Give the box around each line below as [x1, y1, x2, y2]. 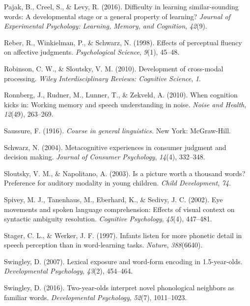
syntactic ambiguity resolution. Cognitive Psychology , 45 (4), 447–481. [4, 214, 212, 224]
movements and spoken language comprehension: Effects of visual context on [4, 204, 235, 214]
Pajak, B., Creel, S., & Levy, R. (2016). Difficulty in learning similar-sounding [4, 1, 239, 11]
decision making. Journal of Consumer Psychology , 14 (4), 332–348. [4, 152, 205, 162]
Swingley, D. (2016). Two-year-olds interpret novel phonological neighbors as [4, 282, 234, 293]
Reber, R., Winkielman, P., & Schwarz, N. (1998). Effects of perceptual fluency [4, 37, 242, 47]
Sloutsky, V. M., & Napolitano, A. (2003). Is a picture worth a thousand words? [4, 168, 246, 178]
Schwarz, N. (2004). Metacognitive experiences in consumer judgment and [4, 142, 226, 152]
